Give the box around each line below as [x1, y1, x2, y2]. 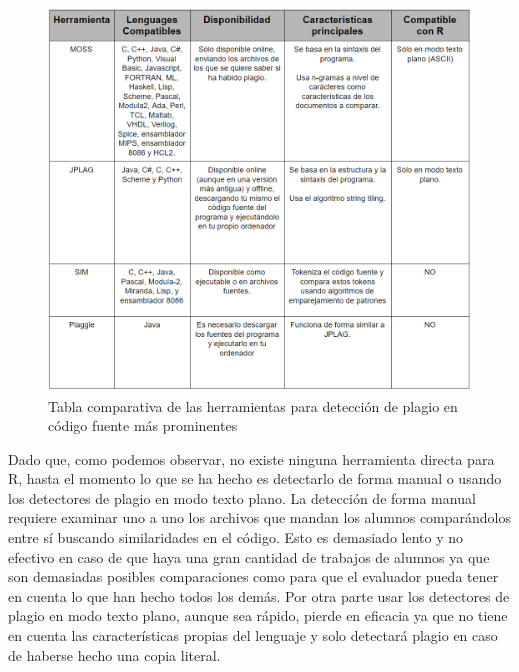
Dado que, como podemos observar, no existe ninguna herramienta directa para [8, 448, 495, 469]
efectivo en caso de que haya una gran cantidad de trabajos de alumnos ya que [8, 546, 490, 567]
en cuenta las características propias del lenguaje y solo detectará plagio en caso [8, 625, 498, 646]
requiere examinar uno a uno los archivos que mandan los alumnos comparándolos [8, 507, 512, 528]
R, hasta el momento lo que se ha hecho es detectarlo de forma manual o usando [8, 468, 502, 489]
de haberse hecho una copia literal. [8, 644, 221, 665]
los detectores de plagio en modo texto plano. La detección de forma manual [8, 487, 476, 508]
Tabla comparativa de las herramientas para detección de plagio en [48, 395, 458, 416]
